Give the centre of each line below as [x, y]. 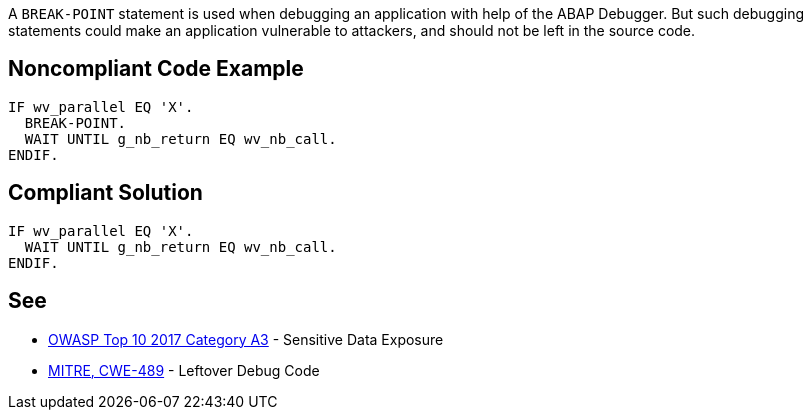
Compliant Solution [105, 193]
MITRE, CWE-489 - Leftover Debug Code [184, 370]
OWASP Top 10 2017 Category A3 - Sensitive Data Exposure [246, 339]
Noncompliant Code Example [156, 69]
